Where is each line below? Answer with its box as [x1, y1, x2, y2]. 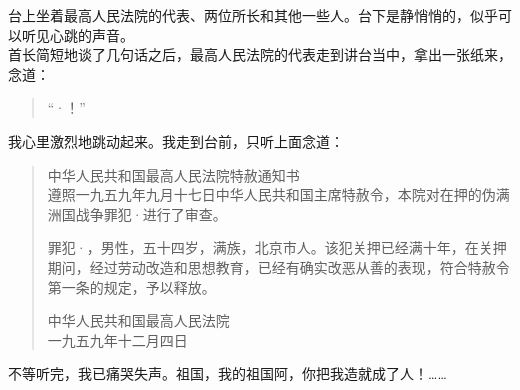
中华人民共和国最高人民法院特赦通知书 [47, 164, 300, 185]
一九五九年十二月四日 [47, 329, 188, 350]
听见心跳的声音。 [21, 24, 134, 45]
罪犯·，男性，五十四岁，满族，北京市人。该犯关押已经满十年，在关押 [47, 237, 507, 258]
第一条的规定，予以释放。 [47, 276, 216, 297]
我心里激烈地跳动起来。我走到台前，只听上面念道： [8, 130, 344, 151]
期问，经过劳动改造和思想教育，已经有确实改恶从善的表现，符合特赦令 [47, 256, 510, 277]
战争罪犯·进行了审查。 [75, 203, 227, 224]
